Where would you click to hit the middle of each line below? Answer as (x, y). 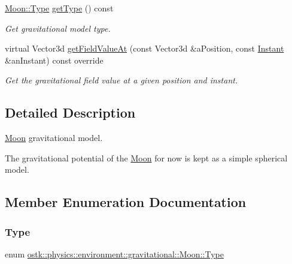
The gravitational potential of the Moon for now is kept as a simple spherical (146, 157)
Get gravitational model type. (58, 28)
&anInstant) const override (54, 60)
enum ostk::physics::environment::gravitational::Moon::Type (114, 253)
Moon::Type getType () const (59, 8)
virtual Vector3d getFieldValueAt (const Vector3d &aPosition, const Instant (145, 48)
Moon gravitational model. (54, 138)
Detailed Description (70, 112)
